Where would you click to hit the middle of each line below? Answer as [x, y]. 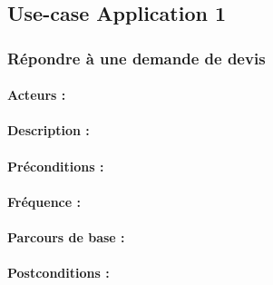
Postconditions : [58, 273]
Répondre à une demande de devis [136, 58]
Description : [49, 130]
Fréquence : [44, 201]
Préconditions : [56, 166]
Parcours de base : [66, 236]
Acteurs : [37, 95]
